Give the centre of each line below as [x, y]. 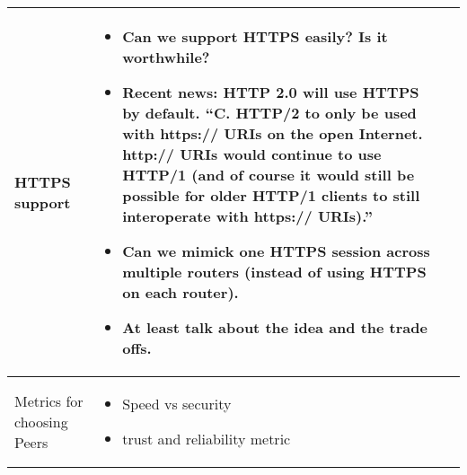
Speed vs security [177, 404]
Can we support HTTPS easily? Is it [255, 36]
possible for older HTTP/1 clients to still [271, 195]
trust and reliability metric [207, 439]
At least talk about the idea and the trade [275, 327]
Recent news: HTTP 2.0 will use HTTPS [271, 92]
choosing [41, 421]
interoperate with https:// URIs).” [247, 216]
